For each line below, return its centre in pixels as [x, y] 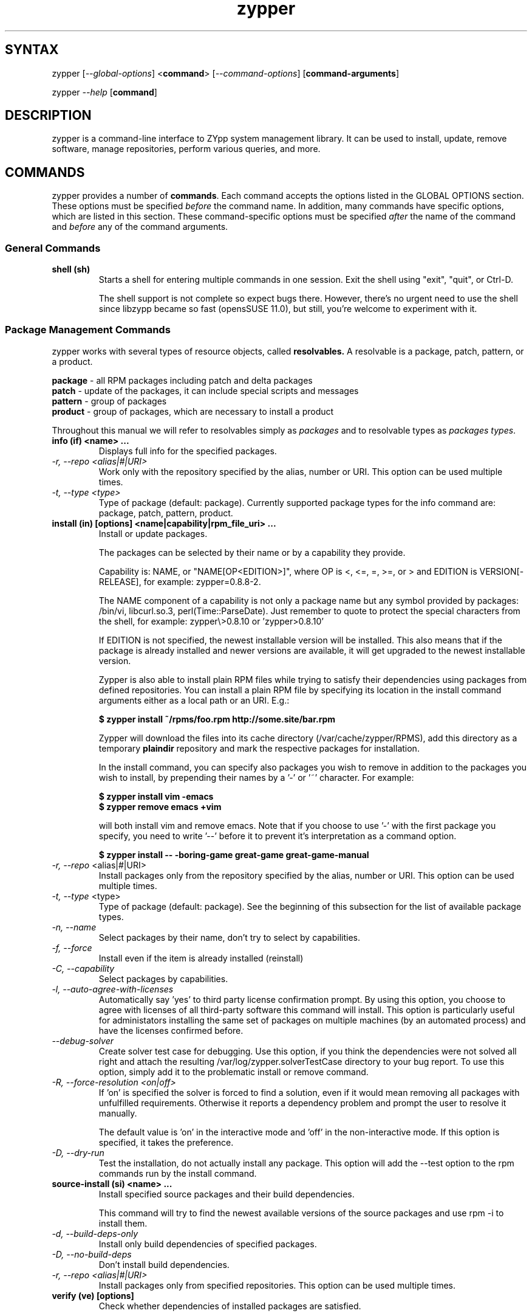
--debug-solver [83, 1041]
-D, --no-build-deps [92, 1254]
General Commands [53, 248]
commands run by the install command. [178, 1173]
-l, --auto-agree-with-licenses [113, 989]
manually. [118, 1113]
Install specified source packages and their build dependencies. [227, 1194]
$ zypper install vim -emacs [156, 796]
